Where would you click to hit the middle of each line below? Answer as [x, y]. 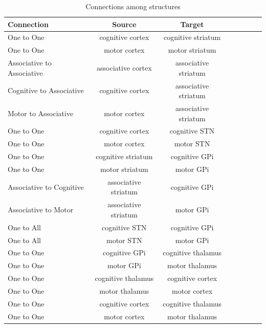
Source [124, 24]
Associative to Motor [41, 210]
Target [192, 24]
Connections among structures [133, 6]
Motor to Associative [41, 113]
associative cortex [124, 67]
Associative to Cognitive [46, 187]
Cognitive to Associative [46, 90]
